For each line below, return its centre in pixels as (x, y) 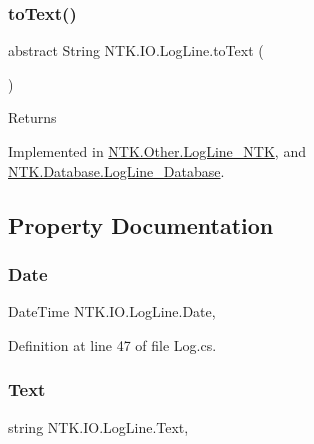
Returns (32, 117)
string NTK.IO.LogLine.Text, (98, 426)
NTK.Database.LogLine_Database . (116, 170)
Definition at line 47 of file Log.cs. (112, 344)
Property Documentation (141, 224)
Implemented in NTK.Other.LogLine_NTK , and (157, 151)
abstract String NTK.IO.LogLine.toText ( (136, 50)
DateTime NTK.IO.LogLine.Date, (112, 311)
